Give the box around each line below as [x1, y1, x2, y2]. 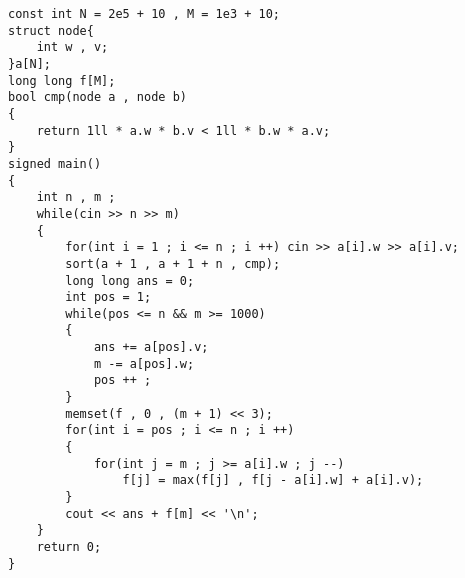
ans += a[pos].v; [93, 340, 209, 355]
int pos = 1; [65, 290, 152, 305]
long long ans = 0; [65, 273, 195, 288]
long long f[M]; [8, 73, 116, 88]
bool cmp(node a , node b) [8, 90, 187, 105]
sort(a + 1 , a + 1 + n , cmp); [65, 256, 281, 271]
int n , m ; [36, 190, 116, 205]
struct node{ [8, 23, 94, 38]
